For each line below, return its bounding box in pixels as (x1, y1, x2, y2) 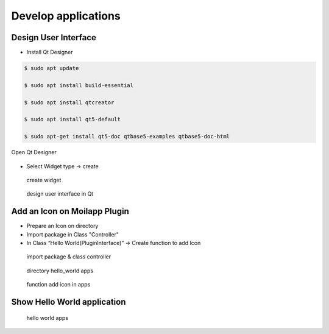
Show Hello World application (11, 297, 126, 307)
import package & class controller (26, 253, 111, 260)
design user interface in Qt (26, 190, 94, 197)
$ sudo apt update (24, 65, 79, 72)
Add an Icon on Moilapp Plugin (11, 206, 129, 216)
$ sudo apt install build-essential (24, 82, 134, 88)
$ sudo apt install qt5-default (24, 116, 121, 123)
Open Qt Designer (11, 149, 57, 156)
